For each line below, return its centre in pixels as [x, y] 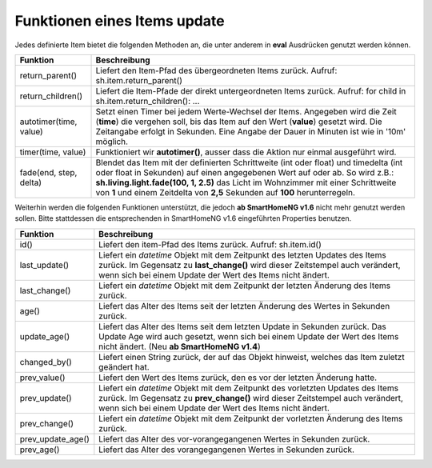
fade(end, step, [48, 172]
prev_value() [42, 378]
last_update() [44, 265]
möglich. [112, 142]
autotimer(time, [48, 122]
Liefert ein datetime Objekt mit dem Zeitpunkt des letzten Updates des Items [243, 254]
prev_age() [40, 450]
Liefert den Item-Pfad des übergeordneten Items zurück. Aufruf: [216, 70]
